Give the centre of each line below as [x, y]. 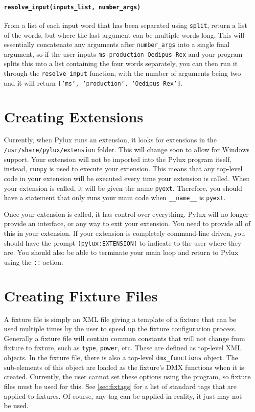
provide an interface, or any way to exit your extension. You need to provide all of [127, 223]
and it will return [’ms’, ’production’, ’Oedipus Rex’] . [93, 82]
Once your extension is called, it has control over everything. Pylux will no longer [126, 214]
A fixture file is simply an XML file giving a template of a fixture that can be [120, 319]
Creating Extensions [74, 116]
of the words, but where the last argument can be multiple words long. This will [124, 34]
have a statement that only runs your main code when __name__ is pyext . [115, 197]
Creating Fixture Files [81, 295]
